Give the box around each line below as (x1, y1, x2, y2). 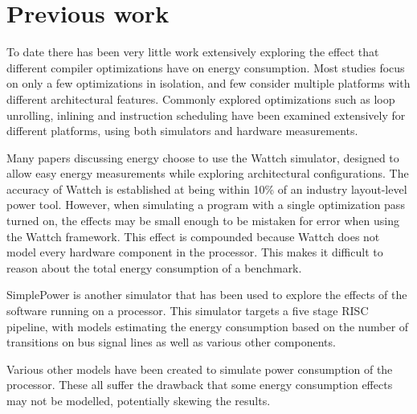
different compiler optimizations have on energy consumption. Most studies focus (6, 59, 405, 76)
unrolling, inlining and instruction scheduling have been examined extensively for (6, 106, 406, 123)
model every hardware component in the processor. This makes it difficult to (6, 244, 383, 260)
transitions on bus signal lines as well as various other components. (6, 334, 336, 350)
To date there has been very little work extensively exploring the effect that (6, 43, 379, 60)
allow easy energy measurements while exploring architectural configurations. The (6, 165, 409, 182)
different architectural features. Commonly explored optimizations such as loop (6, 90, 395, 107)
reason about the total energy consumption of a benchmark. (6, 259, 302, 276)
